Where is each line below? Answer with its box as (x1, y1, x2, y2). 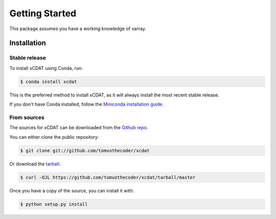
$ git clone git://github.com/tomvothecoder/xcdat (20, 148, 150, 153)
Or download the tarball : (9, 161, 61, 167)
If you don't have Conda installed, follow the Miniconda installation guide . (9, 101, 164, 107)
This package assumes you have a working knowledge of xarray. (9, 26, 147, 32)
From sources (9, 114, 44, 121)
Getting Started (9, 8, 77, 19)
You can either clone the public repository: (9, 134, 99, 140)
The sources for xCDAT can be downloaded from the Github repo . (9, 125, 148, 131)
